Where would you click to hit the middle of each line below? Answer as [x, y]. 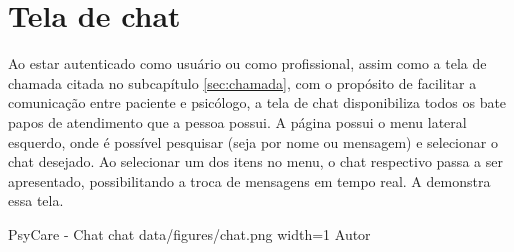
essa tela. [36, 200]
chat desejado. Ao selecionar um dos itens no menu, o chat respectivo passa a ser [255, 161]
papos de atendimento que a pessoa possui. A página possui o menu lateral [237, 121]
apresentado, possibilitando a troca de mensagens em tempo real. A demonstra [249, 180]
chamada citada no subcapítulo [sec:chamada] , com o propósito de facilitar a [242, 82]
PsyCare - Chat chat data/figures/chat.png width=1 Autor [189, 233]
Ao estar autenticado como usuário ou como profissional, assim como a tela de [247, 63]
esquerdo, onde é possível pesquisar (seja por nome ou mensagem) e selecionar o [253, 141]
